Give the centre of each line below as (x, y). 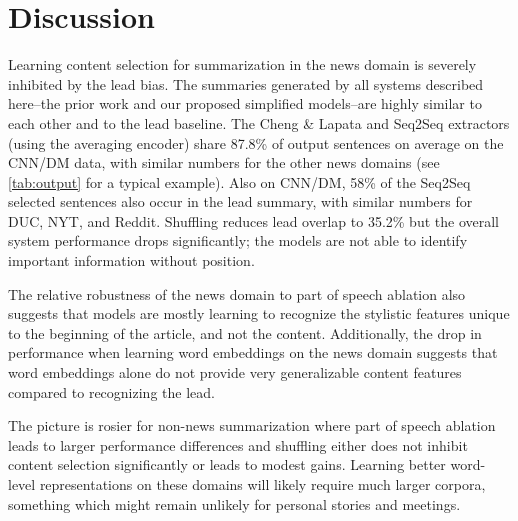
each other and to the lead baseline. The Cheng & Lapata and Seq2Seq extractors (259, 122)
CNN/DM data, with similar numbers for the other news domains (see (224, 162)
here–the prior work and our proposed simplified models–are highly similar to (245, 103)
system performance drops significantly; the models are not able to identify (238, 240)
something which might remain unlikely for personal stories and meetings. (234, 503)
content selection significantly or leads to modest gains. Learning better (227, 464)
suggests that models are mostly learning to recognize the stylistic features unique (259, 313)
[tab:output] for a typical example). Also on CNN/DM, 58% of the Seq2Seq (239, 181)
